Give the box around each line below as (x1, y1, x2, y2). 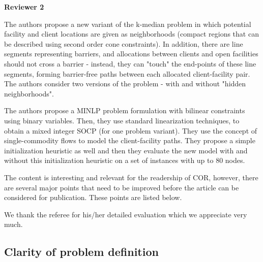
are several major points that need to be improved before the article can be (4, 182, 239, 192)
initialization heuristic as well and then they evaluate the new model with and (4, 145, 248, 155)
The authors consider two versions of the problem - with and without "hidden (4, 78, 246, 89)
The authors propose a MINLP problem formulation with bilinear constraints (4, 105, 245, 116)
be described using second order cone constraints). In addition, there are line (4, 38, 243, 49)
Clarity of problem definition (4, 244, 159, 259)
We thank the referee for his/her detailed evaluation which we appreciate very (4, 209, 247, 219)
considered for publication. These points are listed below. (4, 192, 182, 203)
